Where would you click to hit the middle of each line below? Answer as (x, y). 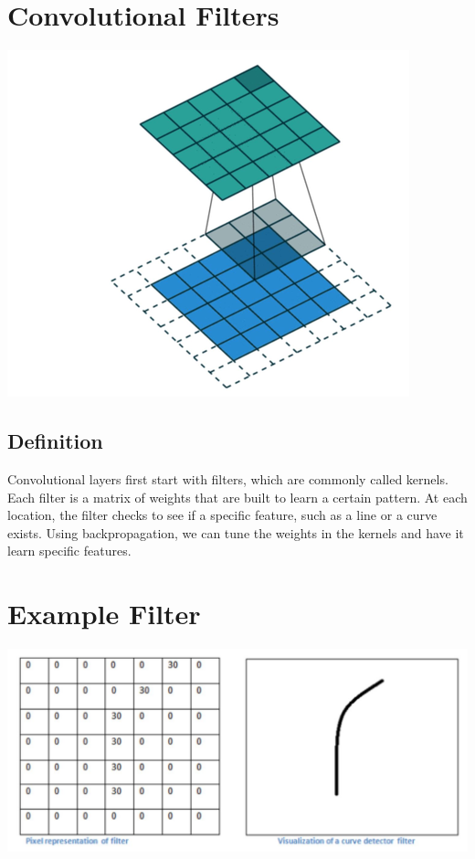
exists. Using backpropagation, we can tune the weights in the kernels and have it (236, 532)
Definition (55, 441)
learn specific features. (69, 551)
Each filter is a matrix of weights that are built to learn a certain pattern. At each (237, 497)
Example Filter (104, 614)
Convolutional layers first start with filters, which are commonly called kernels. (228, 478)
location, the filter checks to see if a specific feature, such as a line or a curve (222, 515)
